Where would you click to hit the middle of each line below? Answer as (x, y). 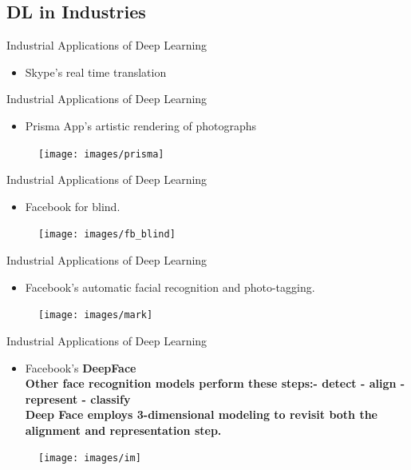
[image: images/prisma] (101, 154)
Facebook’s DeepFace (81, 367)
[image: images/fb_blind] (107, 235)
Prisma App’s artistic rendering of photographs (141, 125)
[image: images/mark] (96, 315)
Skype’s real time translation (96, 72)
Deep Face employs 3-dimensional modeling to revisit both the (201, 414)
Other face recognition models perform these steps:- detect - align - (215, 383)
